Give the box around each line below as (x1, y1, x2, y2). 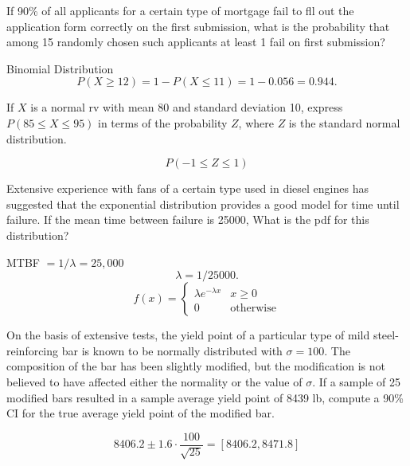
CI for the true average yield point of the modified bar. (6, 405, 275, 421)
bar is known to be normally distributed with (61, 342, 283, 358)
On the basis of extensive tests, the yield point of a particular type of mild (6, 327, 370, 343)
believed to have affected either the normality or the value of (6, 373, 303, 390)
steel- (373, 327, 399, 343)
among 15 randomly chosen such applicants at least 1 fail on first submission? (6, 33, 385, 50)
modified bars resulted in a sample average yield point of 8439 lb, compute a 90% (6, 389, 404, 405)
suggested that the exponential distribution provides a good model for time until (6, 195, 400, 212)
